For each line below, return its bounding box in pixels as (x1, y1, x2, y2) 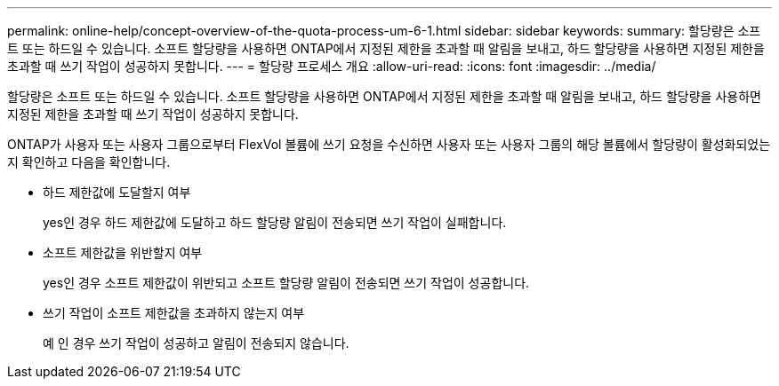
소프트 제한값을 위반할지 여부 (43, 245, 203, 260)
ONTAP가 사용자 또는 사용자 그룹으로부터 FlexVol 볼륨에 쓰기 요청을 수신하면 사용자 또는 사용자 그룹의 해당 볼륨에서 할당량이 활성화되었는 (7, 137, 771, 152)
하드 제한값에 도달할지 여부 (43, 185, 191, 200)
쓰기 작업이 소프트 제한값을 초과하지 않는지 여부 (43, 305, 305, 320)
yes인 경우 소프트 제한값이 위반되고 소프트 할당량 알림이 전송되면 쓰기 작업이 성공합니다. (43, 275, 530, 290)
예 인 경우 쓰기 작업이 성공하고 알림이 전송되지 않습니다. (43, 335, 349, 351)
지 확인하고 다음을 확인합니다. (7, 154, 171, 169)
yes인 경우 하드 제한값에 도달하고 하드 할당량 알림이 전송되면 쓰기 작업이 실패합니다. (43, 215, 507, 230)
